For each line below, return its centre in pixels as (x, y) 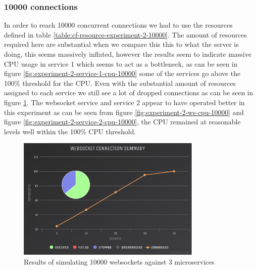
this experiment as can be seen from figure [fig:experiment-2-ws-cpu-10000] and (124, 112)
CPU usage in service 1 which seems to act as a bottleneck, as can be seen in (121, 63)
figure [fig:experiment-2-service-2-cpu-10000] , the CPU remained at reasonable (122, 122)
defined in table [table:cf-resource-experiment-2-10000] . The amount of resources (126, 34)
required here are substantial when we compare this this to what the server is (121, 44)
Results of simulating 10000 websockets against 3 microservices (119, 261)
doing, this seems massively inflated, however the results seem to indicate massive (128, 54)
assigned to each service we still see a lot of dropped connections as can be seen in (129, 93)
